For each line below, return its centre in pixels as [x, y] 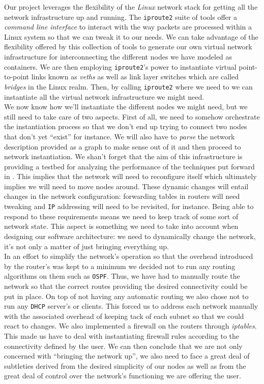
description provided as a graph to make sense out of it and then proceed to [123, 146]
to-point [17, 77]
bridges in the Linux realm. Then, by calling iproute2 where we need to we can [128, 86]
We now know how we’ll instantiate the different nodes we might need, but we [126, 107]
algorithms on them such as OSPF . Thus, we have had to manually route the [122, 276]
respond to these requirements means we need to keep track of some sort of [121, 216]
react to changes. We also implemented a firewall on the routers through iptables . [130, 326]
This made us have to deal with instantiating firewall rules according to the [122, 335]
